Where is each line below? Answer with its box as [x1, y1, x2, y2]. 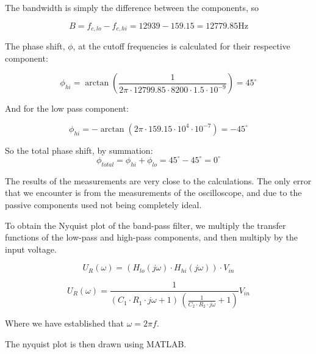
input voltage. [5, 242, 57, 255]
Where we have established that [5, 317, 124, 330]
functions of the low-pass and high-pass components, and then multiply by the [5, 231, 298, 244]
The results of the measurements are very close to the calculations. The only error [5, 174, 312, 187]
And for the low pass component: [5, 102, 129, 115]
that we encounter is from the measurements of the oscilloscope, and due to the [5, 186, 302, 199]
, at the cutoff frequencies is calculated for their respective [73, 40, 290, 52]
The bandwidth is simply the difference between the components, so [5, 1, 259, 13]
